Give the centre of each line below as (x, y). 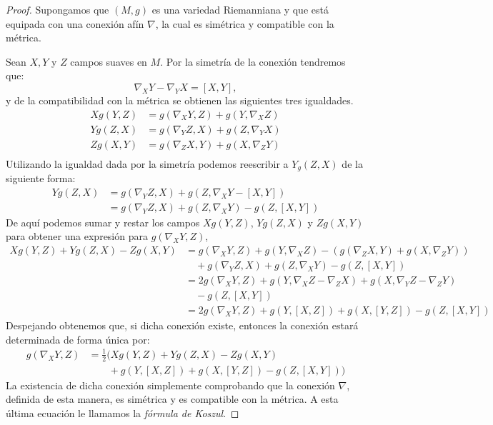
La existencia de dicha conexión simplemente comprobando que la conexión (170, 385)
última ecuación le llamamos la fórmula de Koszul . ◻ (123, 412)
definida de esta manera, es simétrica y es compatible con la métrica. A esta (172, 399)
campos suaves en (109, 61)
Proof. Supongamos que (58, 9)
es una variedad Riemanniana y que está (240, 9)
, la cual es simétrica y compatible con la (245, 23)
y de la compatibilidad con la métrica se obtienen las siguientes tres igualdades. (180, 100)
